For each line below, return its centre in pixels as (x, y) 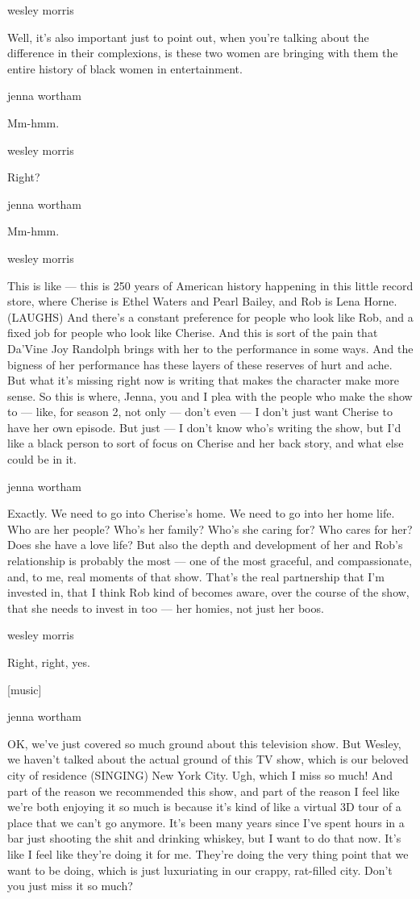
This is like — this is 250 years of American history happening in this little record (210, 285)
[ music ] (25, 689)
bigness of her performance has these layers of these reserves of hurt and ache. (200, 364)
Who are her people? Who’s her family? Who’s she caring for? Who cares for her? (210, 529)
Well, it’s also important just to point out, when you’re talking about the (188, 37)
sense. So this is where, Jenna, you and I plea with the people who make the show (210, 395)
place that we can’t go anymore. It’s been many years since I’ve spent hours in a (206, 822)
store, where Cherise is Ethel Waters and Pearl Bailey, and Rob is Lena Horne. (202, 301)
